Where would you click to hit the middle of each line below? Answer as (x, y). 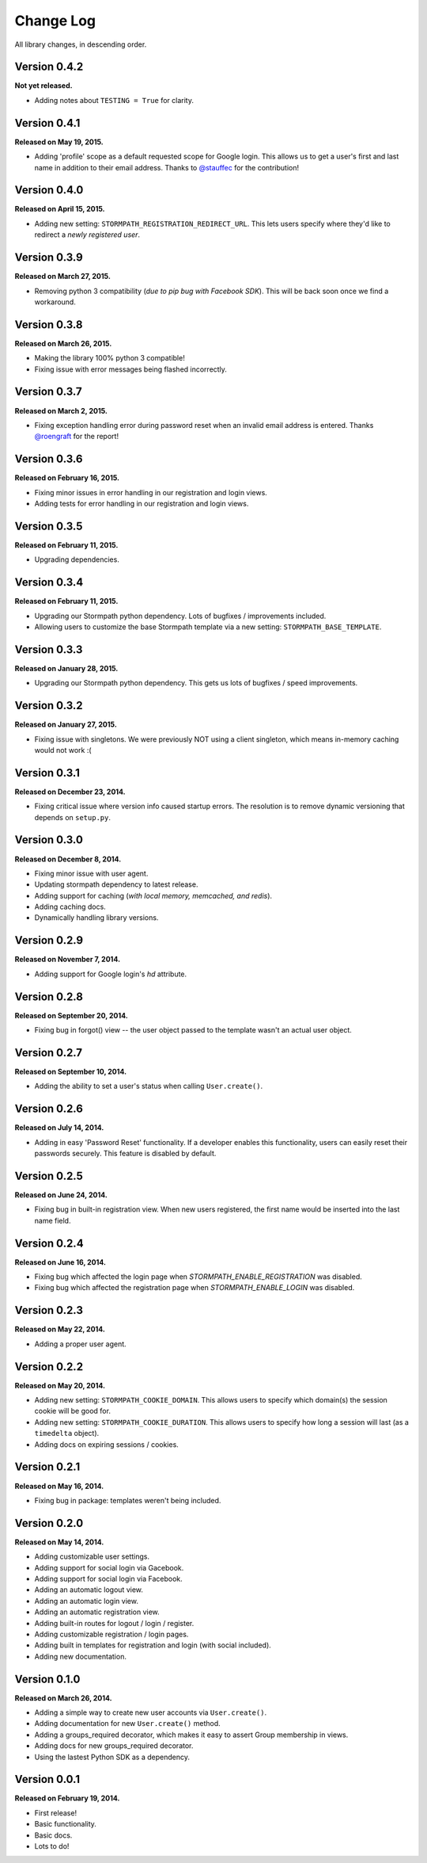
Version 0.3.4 (49, 582)
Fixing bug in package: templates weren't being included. (128, 1500)
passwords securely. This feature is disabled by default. (125, 1154)
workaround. (55, 302)
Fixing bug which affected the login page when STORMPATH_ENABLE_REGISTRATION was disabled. (198, 1277)
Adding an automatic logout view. (89, 1590)
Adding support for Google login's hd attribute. (111, 974)
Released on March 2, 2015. (61, 410)
